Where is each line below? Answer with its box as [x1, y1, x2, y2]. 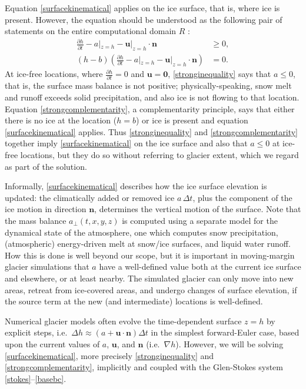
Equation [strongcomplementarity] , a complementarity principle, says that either [5, 102, 295, 115]
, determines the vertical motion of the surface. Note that [94, 203, 301, 215]
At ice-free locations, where [5, 68, 103, 80]
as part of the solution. [5, 160, 87, 172]
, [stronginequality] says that [168, 68, 271, 80]
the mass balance [5, 214, 66, 226]
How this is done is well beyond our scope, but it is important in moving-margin [5, 249, 295, 261]
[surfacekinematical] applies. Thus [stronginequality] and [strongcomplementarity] [5, 125, 298, 138]
